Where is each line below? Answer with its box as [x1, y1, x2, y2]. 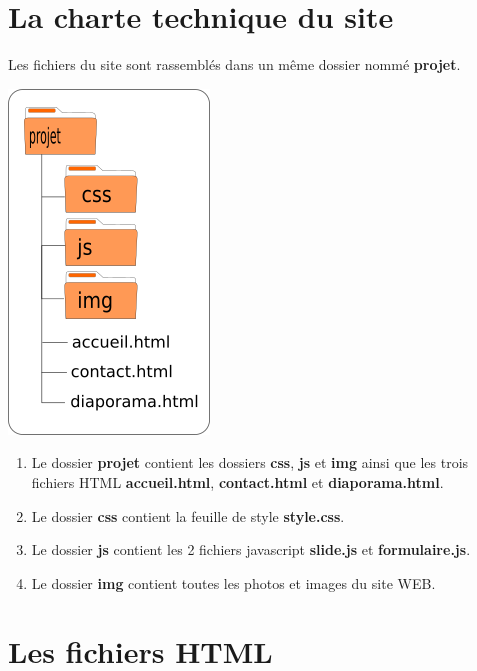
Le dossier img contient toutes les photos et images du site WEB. [31, 572, 436, 593]
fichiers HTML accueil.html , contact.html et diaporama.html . [31, 471, 444, 492]
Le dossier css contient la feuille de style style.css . [31, 505, 345, 526]
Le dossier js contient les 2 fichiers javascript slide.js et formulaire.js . [31, 539, 471, 560]
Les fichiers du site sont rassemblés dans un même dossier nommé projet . [8, 54, 461, 75]
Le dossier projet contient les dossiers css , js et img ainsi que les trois [31, 452, 469, 473]
